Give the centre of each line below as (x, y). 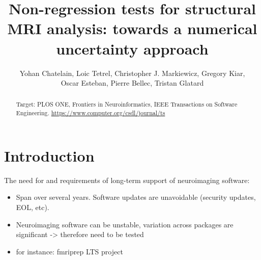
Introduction (49, 155)
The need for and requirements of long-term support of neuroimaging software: (127, 180)
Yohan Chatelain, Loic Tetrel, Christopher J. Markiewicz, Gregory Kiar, (132, 73)
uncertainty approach (132, 48)
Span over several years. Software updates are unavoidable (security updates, (136, 197)
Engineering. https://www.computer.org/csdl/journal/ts (91, 113)
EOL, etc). (33, 207)
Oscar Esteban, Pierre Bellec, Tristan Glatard (132, 83)
